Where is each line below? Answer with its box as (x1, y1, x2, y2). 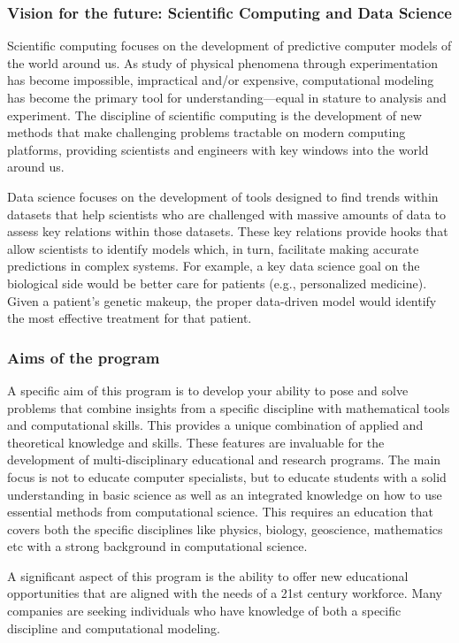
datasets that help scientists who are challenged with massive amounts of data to (7, 204, 447, 223)
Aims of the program (7, 346, 160, 368)
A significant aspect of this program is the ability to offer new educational (7, 566, 409, 585)
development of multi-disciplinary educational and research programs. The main (7, 450, 441, 469)
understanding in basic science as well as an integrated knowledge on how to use (7, 485, 442, 503)
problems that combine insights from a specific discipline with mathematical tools (7, 398, 450, 417)
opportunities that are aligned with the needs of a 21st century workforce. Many (7, 584, 442, 602)
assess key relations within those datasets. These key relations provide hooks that (7, 222, 448, 241)
